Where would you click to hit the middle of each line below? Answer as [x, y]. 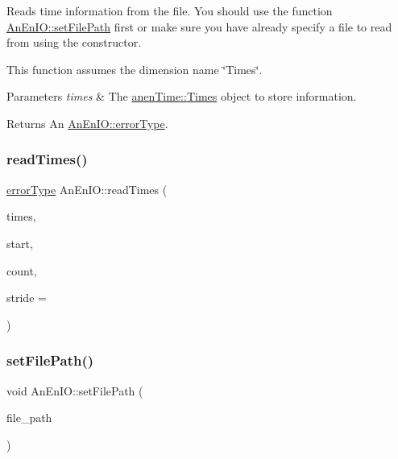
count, [22, 270]
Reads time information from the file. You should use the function [170, 10]
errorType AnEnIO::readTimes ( [87, 189]
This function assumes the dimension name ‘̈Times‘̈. [135, 69]
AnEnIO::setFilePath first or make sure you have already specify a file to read [199, 26]
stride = [27, 298]
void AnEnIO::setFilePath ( [75, 390]
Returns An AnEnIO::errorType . [87, 123]
